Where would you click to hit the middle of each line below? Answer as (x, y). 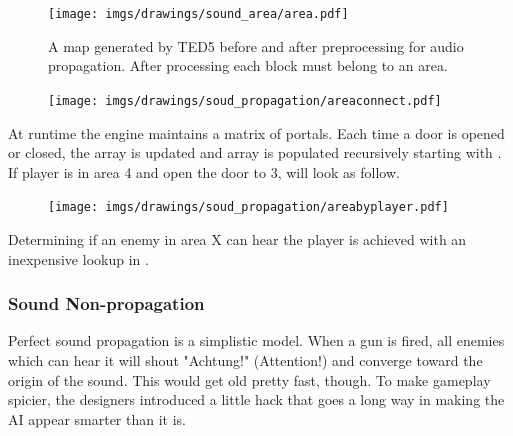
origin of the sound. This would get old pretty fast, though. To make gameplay (249, 379)
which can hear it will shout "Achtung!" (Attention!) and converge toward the (245, 359)
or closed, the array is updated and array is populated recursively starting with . (255, 152)
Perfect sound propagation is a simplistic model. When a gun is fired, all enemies (256, 340)
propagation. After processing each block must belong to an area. (248, 65)
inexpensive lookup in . (78, 258)
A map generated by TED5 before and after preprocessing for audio (256, 45)
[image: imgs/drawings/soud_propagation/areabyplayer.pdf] (248, 207)
